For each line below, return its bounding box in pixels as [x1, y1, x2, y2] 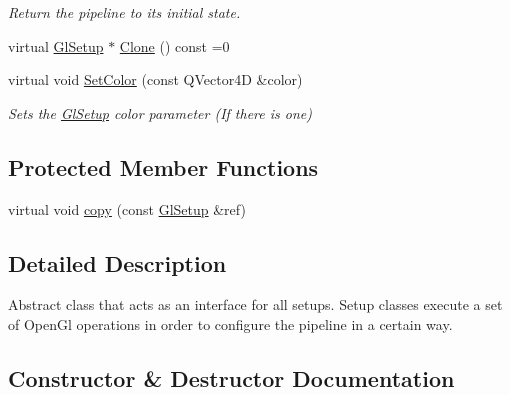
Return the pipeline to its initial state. [8, 2, 241, 22]
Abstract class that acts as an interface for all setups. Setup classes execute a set [8, 294, 503, 315]
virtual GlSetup [8, 35, 104, 56]
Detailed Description [8, 247, 227, 278]
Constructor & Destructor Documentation [8, 362, 455, 393]
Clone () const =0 [119, 35, 230, 56]
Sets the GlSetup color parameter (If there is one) [8, 102, 312, 123]
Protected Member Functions [8, 151, 319, 182]
